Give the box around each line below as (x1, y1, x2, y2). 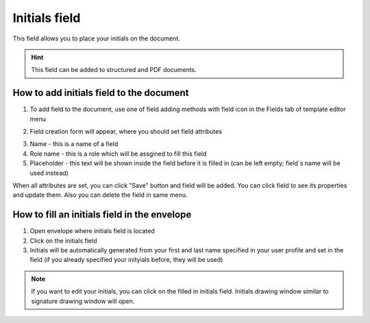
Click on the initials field (29, 237, 97, 245)
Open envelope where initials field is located (29, 227, 156, 235)
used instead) (29, 169, 69, 177)
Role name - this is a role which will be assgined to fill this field (29, 149, 207, 158)
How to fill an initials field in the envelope (12, 209, 192, 221)
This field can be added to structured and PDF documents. (31, 66, 197, 74)
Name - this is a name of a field (29, 140, 119, 148)
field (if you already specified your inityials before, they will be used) (29, 256, 223, 264)
